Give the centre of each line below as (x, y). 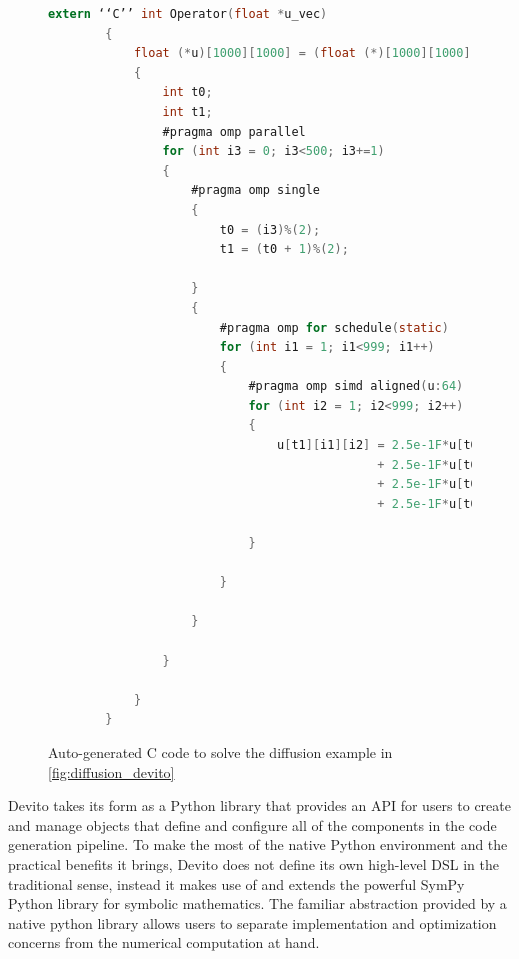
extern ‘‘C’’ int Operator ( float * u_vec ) (188, 14)
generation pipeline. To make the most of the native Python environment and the (258, 844)
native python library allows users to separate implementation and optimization (252, 922)
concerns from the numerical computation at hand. (164, 942)
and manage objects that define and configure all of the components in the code (252, 824)
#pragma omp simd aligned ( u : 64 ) (356, 386)
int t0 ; (187, 92)
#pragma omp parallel (234, 131)
